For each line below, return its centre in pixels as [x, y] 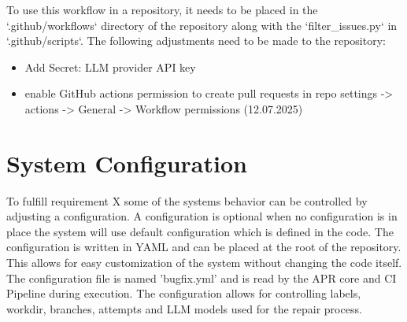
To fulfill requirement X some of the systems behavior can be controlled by [187, 200]
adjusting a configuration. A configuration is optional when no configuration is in [202, 216]
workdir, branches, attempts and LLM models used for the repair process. [184, 308]
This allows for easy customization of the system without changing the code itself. [204, 263]
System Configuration [127, 163]
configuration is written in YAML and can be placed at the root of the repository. [204, 247]
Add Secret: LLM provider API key [110, 67]
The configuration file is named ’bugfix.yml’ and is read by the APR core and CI [202, 278]
